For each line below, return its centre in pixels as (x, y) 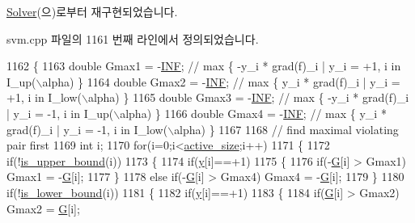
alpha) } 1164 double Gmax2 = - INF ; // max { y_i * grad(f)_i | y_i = (221, 81)
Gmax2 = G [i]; (43, 208)
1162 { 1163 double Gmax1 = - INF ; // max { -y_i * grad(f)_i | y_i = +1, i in (204, 66)
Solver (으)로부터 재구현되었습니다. (92, 11)
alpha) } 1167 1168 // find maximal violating (286, 129)
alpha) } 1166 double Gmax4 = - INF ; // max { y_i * (253, 113)
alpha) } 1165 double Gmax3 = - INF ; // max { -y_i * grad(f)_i (248, 97)
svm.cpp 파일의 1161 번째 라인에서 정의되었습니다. (133, 38)
